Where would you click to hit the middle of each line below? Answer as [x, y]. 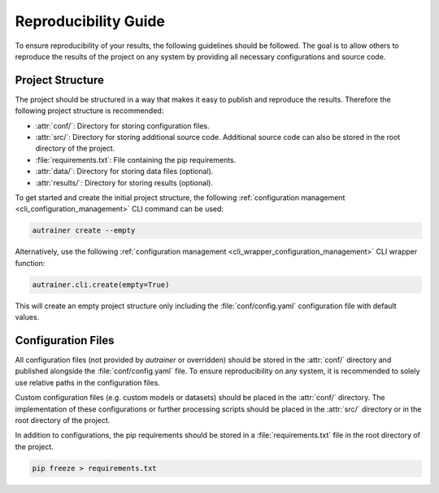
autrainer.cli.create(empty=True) [101, 284]
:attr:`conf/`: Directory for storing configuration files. [123, 125]
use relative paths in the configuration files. [87, 382]
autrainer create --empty [84, 231]
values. [27, 317]
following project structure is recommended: [89, 111]
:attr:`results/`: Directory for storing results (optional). [124, 182]
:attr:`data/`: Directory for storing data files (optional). [124, 172]
